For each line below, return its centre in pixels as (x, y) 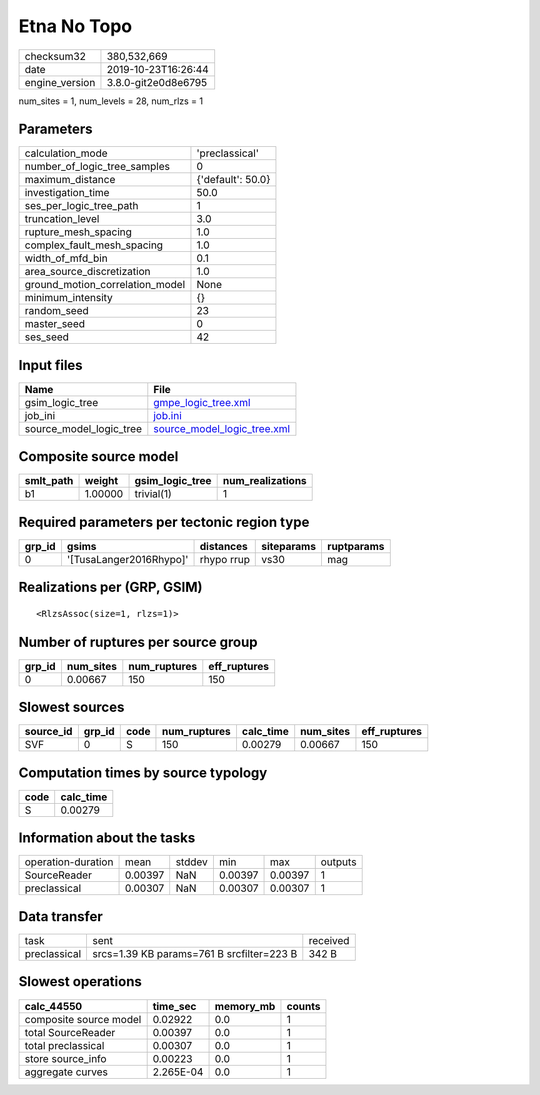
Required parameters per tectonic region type (164, 521)
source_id (48, 732)
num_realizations (264, 481)
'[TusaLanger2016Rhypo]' (127, 559)
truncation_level (62, 219)
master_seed (54, 324)
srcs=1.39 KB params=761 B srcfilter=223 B (195, 953)
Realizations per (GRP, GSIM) (110, 587)
